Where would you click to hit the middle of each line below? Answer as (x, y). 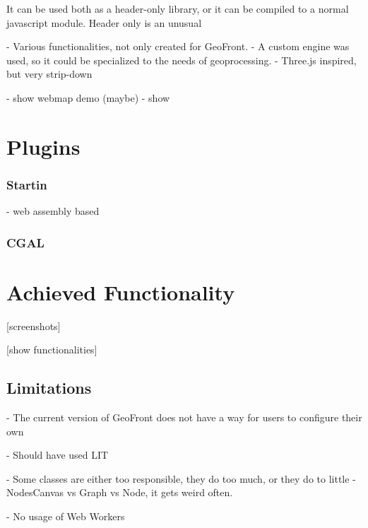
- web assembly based (53, 211)
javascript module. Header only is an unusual (104, 22)
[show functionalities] (52, 350)
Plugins (43, 146)
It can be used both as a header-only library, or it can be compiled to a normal (178, 8)
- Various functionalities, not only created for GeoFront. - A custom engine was (178, 46)
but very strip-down (49, 74)
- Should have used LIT (58, 455)
